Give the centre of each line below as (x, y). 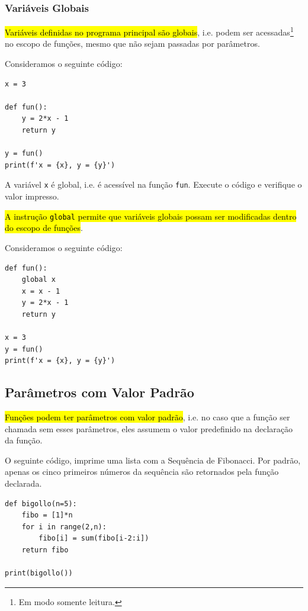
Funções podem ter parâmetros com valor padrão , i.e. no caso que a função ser (147, 417)
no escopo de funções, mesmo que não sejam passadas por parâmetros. (132, 44)
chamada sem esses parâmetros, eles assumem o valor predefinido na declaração (149, 428)
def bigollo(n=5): (41, 504)
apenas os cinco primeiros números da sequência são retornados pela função (142, 472)
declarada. (23, 483)
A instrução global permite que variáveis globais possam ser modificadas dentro (151, 216)
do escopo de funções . (44, 228)
